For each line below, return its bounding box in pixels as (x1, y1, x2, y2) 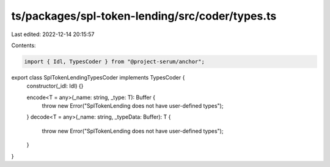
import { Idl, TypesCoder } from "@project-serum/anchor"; (24, 58, 205, 65)
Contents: (11, 42, 36, 49)
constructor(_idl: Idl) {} (26, 83, 84, 90)
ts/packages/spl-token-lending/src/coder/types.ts (11, 9, 277, 23)
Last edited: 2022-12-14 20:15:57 (11, 31, 95, 38)
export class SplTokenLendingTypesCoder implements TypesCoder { (11, 73, 185, 81)
